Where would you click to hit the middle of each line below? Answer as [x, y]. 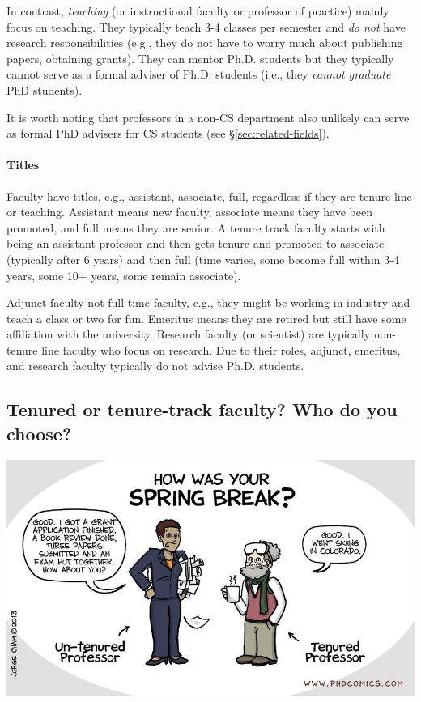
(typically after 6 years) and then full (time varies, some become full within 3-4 [203, 259]
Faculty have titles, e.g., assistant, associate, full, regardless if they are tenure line [209, 196]
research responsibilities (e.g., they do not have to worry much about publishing [205, 43]
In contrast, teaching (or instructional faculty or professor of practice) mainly [198, 11]
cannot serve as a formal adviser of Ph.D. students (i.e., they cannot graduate [199, 74]
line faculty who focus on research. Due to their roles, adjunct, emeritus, [221, 349]
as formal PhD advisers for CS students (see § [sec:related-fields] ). [168, 133]
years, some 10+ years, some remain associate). [124, 275]
